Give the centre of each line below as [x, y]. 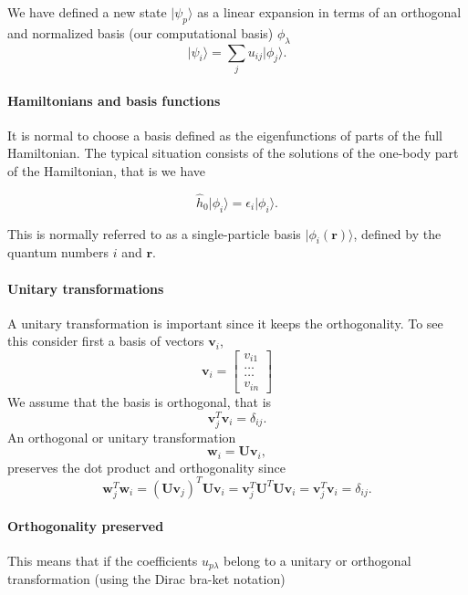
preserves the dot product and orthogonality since [146, 467]
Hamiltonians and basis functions [114, 100]
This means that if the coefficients [103, 560]
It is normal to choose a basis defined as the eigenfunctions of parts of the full [225, 135]
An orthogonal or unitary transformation [122, 437]
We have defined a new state [87, 12]
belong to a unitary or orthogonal [317, 560]
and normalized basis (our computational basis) [140, 32]
